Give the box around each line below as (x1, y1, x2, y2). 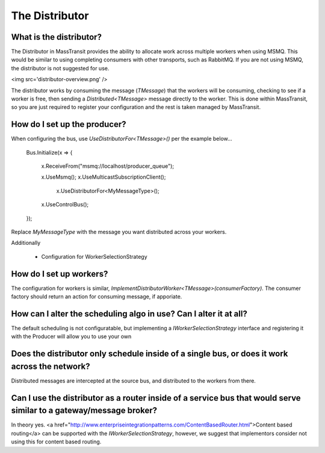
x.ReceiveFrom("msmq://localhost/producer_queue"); (41, 162, 175, 170)
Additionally (11, 239, 41, 247)
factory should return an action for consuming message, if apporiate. (11, 293, 182, 300)
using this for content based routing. (11, 438, 102, 445)
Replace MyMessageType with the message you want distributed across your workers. (11, 229, 227, 236)
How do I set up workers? (11, 268, 108, 279)
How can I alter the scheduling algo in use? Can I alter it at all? (11, 309, 248, 319)
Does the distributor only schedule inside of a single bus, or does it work (11, 349, 288, 359)
